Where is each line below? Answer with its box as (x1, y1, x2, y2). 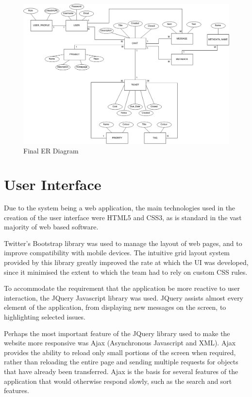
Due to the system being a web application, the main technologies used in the (4, 203, 235, 213)
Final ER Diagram (23, 146, 79, 156)
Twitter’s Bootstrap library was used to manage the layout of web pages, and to (4, 238, 242, 248)
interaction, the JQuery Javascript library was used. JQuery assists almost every (4, 292, 244, 302)
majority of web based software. (4, 222, 99, 232)
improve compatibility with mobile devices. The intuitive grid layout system (4, 247, 230, 258)
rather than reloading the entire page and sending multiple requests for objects (4, 357, 238, 367)
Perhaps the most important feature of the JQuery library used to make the (4, 328, 230, 338)
